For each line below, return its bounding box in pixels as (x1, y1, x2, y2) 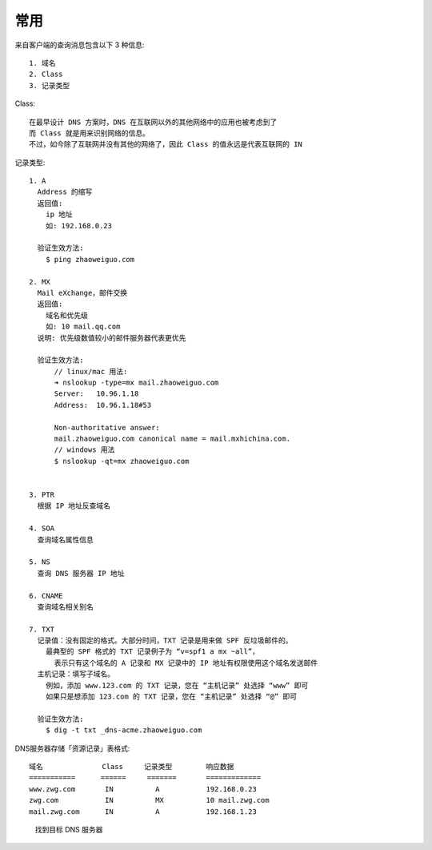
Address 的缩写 (37, 187, 93, 196)
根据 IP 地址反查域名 (37, 502, 111, 510)
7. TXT (29, 625, 55, 634)
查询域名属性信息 (37, 535, 94, 544)
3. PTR (29, 490, 55, 499)
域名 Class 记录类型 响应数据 (29, 762, 234, 771)
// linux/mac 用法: (54, 367, 128, 376)
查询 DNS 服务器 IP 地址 (37, 569, 125, 578)
